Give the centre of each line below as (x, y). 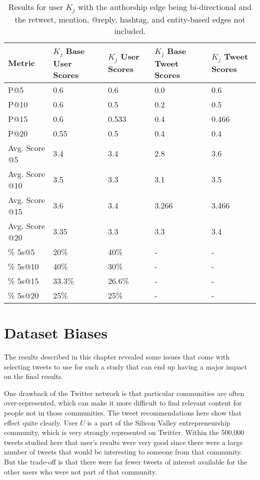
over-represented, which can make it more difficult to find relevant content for (123, 403)
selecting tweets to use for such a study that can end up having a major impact (126, 366)
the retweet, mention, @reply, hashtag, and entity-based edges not (130, 19)
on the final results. (34, 376)
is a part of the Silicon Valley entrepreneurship (159, 422)
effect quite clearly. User (41, 422)
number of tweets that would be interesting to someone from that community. (123, 452)
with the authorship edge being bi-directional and (165, 7)
